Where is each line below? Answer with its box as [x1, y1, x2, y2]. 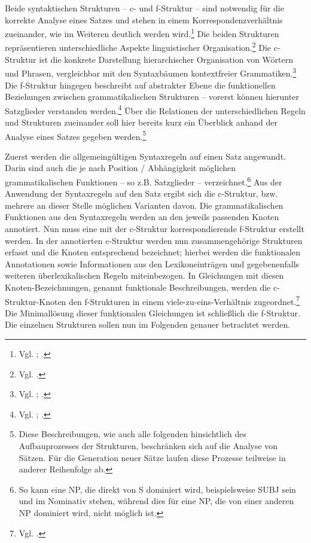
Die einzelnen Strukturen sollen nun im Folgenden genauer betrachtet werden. [5, 318, 291, 331]
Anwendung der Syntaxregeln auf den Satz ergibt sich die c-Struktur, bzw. [5, 187, 278, 200]
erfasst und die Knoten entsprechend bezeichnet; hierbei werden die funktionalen [5, 246, 300, 258]
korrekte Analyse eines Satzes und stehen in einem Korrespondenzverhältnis [5, 13, 283, 26]
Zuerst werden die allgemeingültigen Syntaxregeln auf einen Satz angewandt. [5, 150, 286, 162]
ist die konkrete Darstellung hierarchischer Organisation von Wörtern [39, 53, 294, 65]
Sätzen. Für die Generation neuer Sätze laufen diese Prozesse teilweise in [19, 451, 286, 463]
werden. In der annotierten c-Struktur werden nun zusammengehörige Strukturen [5, 234, 303, 246]
